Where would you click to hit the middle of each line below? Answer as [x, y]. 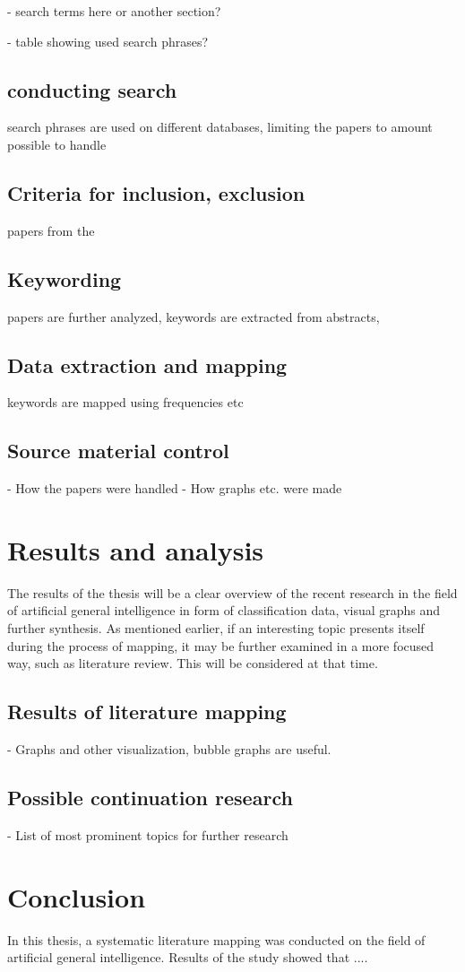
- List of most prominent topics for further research [148, 834]
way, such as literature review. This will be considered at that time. [193, 663]
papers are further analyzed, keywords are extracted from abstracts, [194, 316]
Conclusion [77, 896]
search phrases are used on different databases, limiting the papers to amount [220, 127]
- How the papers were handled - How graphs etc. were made [175, 488]
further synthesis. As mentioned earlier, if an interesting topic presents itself [216, 628]
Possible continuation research [150, 798]
